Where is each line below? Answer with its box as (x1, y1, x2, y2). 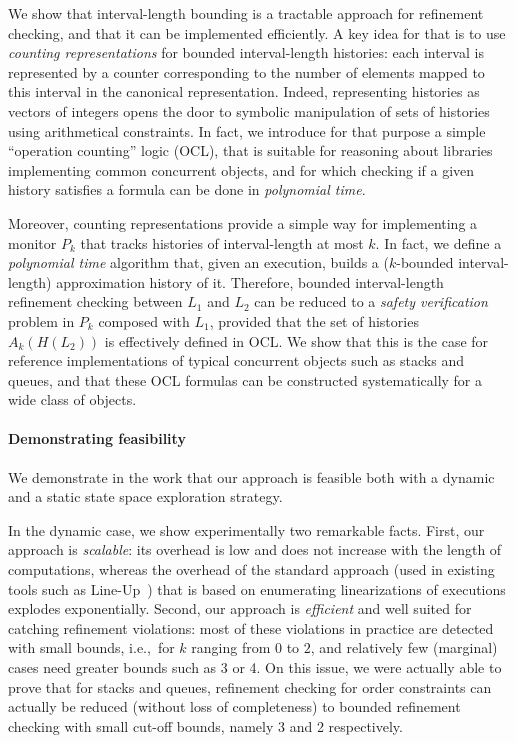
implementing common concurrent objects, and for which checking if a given (8, 159, 475, 180)
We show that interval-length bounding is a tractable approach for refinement (8, 3, 484, 23)
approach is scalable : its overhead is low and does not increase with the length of (8, 539, 502, 560)
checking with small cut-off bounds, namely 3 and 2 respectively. (8, 715, 403, 736)
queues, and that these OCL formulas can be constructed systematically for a (8, 369, 483, 390)
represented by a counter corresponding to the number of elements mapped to (8, 61, 485, 82)
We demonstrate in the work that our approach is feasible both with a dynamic (8, 466, 495, 487)
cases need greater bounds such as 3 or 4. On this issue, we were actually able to (8, 657, 502, 678)
